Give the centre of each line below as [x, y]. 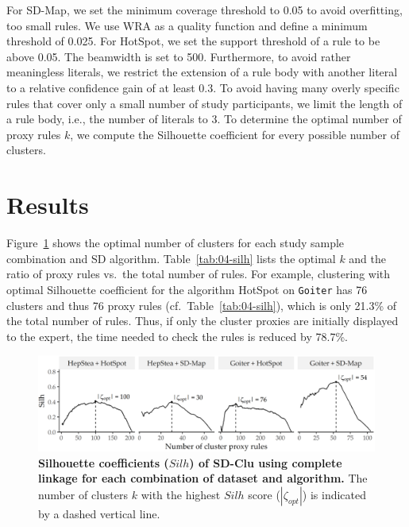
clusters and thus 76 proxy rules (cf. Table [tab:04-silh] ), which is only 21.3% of [202, 305]
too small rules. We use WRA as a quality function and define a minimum [187, 25]
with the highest [181, 494]
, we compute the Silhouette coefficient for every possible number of [235, 134]
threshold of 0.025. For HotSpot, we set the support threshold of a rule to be [193, 41]
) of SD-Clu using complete [266, 462]
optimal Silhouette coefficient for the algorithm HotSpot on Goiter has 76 [187, 289]
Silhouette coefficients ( [104, 462]
